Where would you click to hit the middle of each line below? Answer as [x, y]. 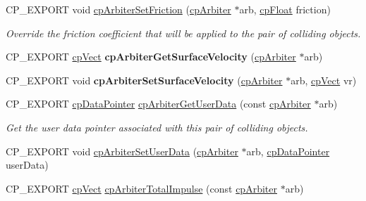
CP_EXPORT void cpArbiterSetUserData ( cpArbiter [122, 151]
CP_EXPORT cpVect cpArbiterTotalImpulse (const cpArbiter [141, 188]
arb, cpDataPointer [288, 151]
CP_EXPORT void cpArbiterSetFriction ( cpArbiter [118, 9]
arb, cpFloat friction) [285, 9]
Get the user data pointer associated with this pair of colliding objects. [157, 127]
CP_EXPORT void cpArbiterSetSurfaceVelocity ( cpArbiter [144, 80]
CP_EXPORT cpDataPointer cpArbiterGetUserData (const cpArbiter [158, 104]
